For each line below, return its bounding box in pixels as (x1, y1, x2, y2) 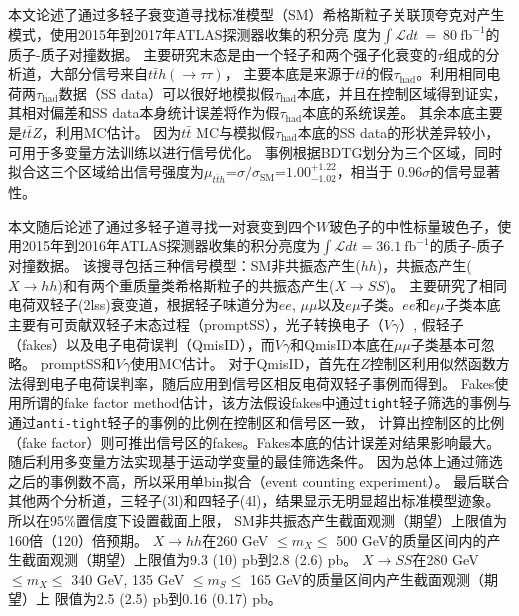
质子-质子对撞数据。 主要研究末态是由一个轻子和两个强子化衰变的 (8, 43, 438, 64)
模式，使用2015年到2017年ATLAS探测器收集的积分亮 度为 (8, 23, 382, 44)
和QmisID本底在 (290, 333, 394, 354)
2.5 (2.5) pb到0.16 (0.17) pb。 (96, 588, 282, 609)
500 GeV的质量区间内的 (336, 529, 487, 550)
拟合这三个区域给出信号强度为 (8, 161, 204, 182)
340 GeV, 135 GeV (71, 568, 185, 589)
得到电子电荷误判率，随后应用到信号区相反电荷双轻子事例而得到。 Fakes (21, 372, 495, 393)
